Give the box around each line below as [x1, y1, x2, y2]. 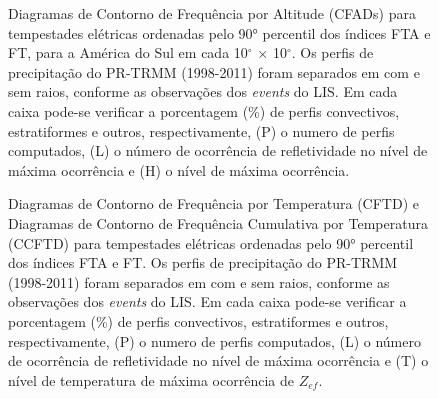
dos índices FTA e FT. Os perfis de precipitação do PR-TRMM [8, 252, 398, 273]
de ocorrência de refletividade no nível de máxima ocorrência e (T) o [8, 350, 429, 371]
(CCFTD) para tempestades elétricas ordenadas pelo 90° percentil [8, 232, 414, 253]
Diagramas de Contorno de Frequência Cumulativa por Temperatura [8, 212, 428, 233]
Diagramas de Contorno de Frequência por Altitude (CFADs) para [8, 3, 416, 23]
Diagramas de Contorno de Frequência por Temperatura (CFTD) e [8, 193, 419, 214]
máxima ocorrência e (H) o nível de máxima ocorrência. [8, 159, 350, 180]
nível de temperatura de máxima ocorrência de [8, 369, 294, 390]
